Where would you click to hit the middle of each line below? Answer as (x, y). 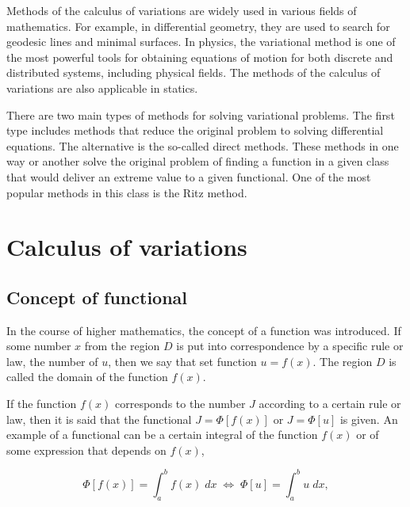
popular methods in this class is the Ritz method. (127, 192)
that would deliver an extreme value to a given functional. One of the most (189, 176)
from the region (122, 346)
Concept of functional (97, 297)
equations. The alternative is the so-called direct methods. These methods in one (203, 145)
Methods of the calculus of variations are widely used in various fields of (182, 10)
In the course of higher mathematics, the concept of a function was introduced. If (204, 330)
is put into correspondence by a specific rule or (290, 346)
